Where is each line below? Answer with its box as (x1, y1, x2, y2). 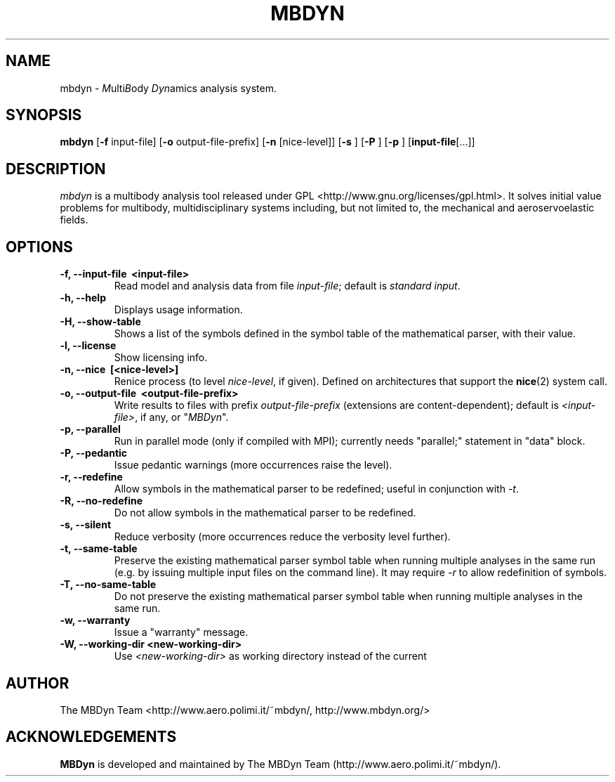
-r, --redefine (60, 471, 123, 483)
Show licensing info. (114, 351, 208, 364)
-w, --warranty (60, 614, 131, 627)
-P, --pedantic (60, 447, 128, 460)
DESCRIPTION (6, 159, 106, 178)
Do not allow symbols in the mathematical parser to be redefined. (114, 507, 416, 519)
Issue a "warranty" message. (114, 626, 249, 639)
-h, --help (60, 292, 106, 304)
